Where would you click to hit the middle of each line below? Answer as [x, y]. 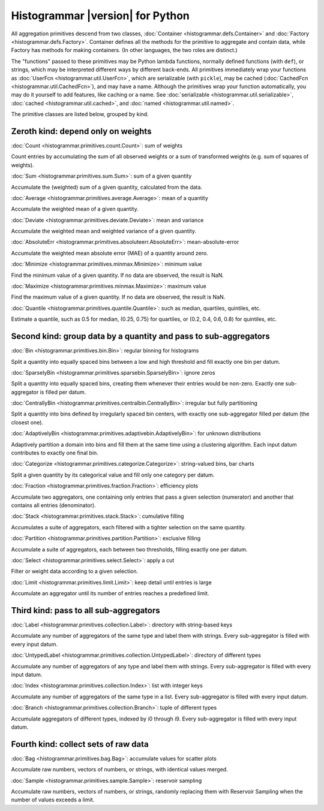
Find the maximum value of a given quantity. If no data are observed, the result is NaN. [118, 297]
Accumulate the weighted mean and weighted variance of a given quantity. [104, 231]
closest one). [27, 422]
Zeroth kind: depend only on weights [81, 131]
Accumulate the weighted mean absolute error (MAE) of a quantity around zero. [109, 253]
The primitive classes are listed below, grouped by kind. [80, 114]
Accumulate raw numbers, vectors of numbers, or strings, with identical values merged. [119, 770]
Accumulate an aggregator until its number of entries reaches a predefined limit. [110, 593]
